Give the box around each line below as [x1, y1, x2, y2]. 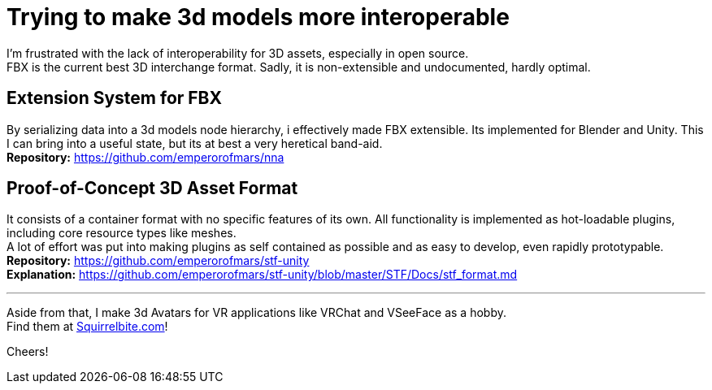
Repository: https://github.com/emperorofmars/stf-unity [7, 253, 310, 268]
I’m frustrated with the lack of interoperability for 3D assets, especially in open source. [7, 45, 469, 60]
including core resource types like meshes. [7, 226, 237, 240]
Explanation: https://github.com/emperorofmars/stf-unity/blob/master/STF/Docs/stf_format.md [7, 267, 518, 282]
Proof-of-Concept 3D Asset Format [7, 178, 298, 199]
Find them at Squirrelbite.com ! [7, 319, 168, 334]
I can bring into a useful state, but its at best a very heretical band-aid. [7, 136, 383, 150]
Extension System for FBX [7, 88, 223, 109]
